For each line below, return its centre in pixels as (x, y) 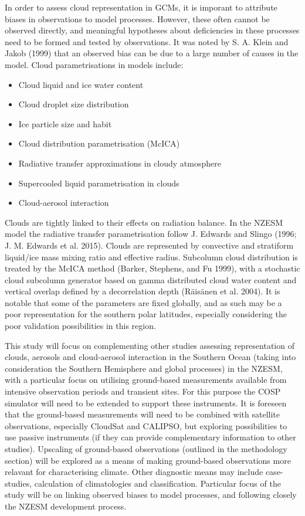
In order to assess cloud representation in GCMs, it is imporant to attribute (141, 7)
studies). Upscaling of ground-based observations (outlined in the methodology (146, 449)
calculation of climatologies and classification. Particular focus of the (157, 483)
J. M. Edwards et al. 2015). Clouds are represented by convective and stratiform (149, 245)
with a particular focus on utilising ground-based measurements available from (146, 380)
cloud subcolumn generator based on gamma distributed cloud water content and (151, 279)
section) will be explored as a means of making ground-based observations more (148, 460)
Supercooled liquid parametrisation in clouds (99, 183)
